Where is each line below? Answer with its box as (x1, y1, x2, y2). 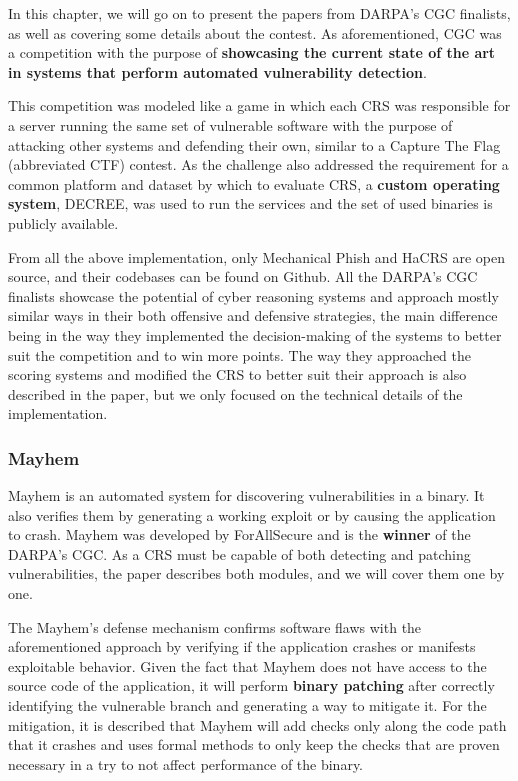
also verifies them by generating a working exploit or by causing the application (8, 504, 496, 525)
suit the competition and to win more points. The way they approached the (8, 344, 472, 365)
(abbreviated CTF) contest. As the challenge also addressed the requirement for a (8, 154, 509, 175)
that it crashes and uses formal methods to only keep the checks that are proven (8, 734, 500, 755)
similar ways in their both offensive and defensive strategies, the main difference (8, 305, 498, 326)
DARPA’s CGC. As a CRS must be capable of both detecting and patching (8, 543, 471, 564)
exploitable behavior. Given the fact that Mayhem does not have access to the (8, 655, 487, 676)
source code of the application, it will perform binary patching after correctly (8, 675, 495, 696)
